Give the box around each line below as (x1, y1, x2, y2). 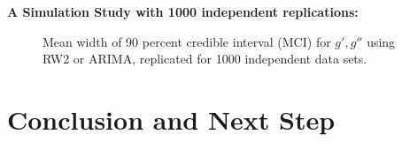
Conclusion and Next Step (7, 101, 336, 137)
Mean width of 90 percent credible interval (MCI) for (43, 32, 331, 50)
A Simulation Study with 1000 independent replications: (7, 3, 359, 20)
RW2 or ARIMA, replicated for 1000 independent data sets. (43, 49, 367, 68)
